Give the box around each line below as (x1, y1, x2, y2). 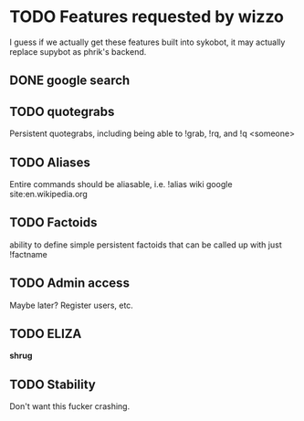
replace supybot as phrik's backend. (9, 46, 147, 57)
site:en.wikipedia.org (9, 188, 89, 199)
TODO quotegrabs (9, 103, 115, 120)
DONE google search (9, 73, 131, 89)
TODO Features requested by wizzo (9, 6, 285, 27)
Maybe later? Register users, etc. (9, 300, 134, 310)
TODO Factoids (9, 215, 98, 230)
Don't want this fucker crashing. (9, 401, 131, 412)
